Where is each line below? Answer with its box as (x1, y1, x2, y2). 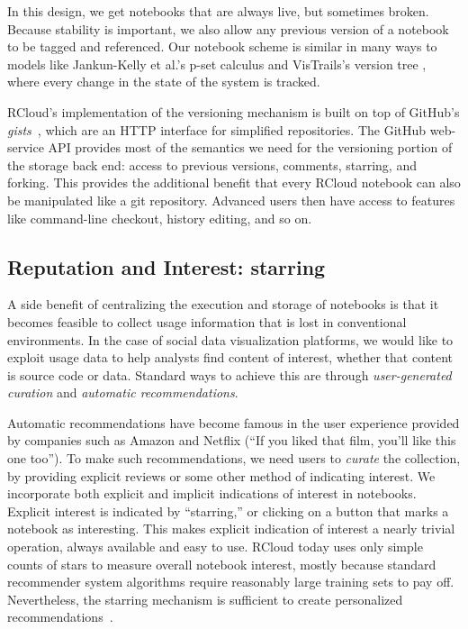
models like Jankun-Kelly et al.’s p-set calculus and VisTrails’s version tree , (7, 54, 427, 73)
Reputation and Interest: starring (7, 252, 326, 280)
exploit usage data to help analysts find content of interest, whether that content (7, 348, 454, 367)
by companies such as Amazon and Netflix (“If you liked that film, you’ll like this (7, 431, 456, 450)
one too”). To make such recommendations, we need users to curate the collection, (7, 449, 461, 468)
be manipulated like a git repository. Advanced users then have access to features (7, 190, 455, 209)
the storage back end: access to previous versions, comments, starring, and (7, 155, 417, 174)
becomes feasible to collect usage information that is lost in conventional (7, 312, 407, 331)
